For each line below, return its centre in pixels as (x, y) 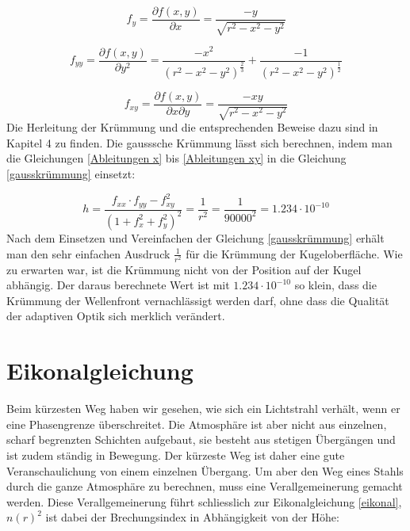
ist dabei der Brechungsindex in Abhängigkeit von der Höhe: (192, 517)
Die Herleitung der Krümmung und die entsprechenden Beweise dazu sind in (192, 127)
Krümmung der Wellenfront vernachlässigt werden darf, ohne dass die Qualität (198, 300)
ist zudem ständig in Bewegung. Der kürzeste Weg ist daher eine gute (176, 455)
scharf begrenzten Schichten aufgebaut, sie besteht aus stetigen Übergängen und (201, 439)
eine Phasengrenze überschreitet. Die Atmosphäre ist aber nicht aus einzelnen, (197, 424)
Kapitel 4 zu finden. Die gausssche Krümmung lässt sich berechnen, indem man (199, 142)
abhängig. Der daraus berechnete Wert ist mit (118, 285)
